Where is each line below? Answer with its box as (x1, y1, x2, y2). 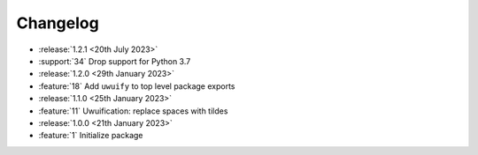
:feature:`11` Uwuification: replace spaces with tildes (38, 106, 228, 116)
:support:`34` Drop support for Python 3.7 (38, 55, 191, 66)
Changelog (16, 13, 99, 33)
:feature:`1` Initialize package (38, 130, 143, 141)
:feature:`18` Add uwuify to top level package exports (38, 80, 235, 92)
